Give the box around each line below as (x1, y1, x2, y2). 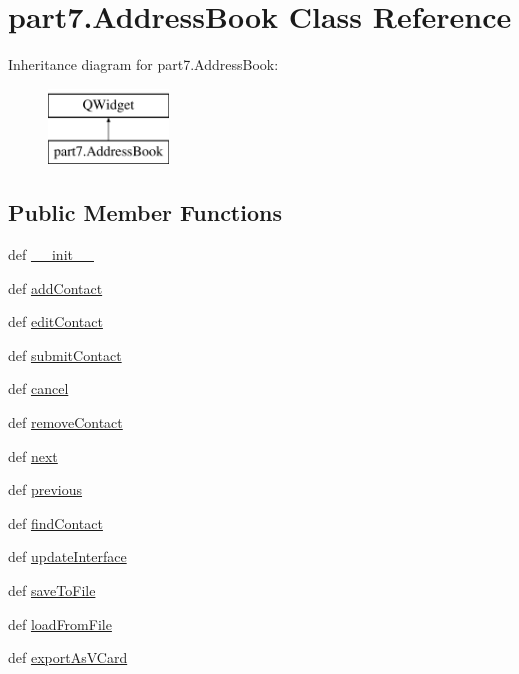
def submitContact (8, 344, 122, 365)
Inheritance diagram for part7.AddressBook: (8, 54, 279, 75)
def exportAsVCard (8, 647, 128, 668)
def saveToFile (8, 580, 96, 601)
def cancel (8, 378, 69, 399)
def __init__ (8, 244, 94, 265)
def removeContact (8, 412, 123, 433)
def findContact (8, 512, 103, 533)
